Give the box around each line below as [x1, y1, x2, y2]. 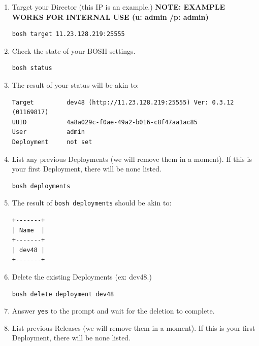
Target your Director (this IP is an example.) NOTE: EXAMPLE [12, 2, 225, 12]
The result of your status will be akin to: [12, 79, 139, 90]
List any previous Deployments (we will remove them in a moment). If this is [12, 153, 252, 164]
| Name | [12, 226, 45, 234]
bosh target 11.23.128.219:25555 [12, 30, 125, 38]
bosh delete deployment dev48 [12, 290, 114, 298]
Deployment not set [12, 138, 92, 146]
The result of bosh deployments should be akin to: [12, 197, 172, 208]
